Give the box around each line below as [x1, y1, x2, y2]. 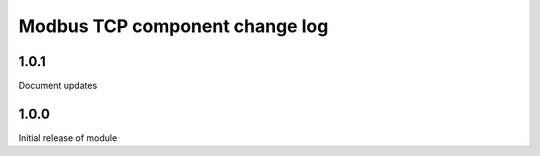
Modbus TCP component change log [18, 15, 329, 37]
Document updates [18, 80, 98, 92]
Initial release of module [18, 131, 118, 144]
